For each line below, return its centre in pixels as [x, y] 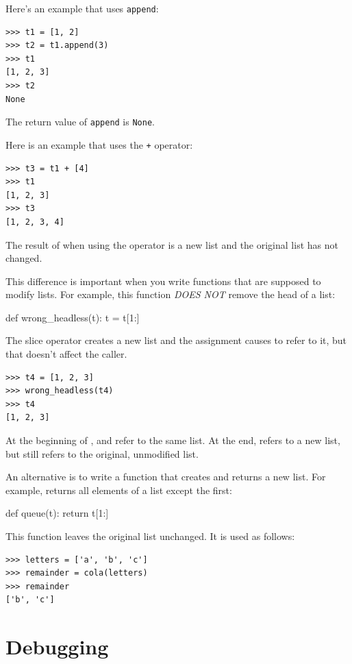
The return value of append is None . [80, 122]
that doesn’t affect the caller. [66, 354]
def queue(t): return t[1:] [57, 513]
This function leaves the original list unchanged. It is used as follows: [150, 536]
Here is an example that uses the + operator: [99, 144]
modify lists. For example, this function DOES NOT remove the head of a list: [171, 294]
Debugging [57, 647]
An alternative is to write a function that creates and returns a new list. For [166, 477]
